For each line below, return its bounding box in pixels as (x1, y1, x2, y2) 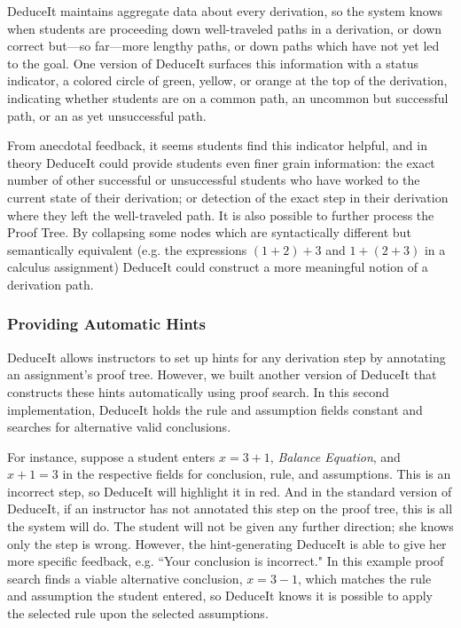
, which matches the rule (298, 568, 432, 587)
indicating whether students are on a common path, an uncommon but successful (7, 88, 449, 107)
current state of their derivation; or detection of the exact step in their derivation (7, 187, 449, 206)
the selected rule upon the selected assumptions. (7, 604, 269, 623)
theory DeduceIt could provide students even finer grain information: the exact (7, 153, 435, 171)
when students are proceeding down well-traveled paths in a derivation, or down (7, 19, 442, 37)
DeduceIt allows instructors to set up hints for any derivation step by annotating (7, 347, 446, 366)
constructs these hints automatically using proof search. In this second (7, 382, 389, 401)
